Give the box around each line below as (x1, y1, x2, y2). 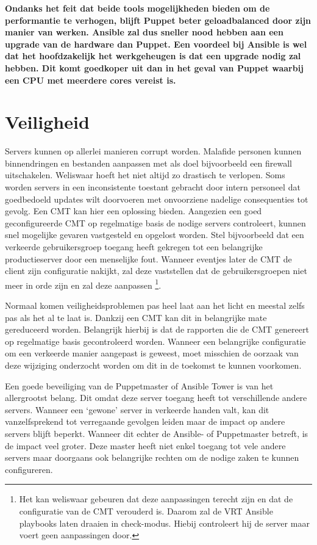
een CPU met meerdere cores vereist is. (5, 73, 176, 86)
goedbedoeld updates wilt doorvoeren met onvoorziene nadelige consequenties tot (5, 192, 308, 205)
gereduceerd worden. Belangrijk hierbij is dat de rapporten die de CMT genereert (5, 323, 309, 336)
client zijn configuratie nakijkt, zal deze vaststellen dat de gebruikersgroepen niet (5, 264, 307, 277)
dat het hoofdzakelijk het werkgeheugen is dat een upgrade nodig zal (5, 49, 301, 62)
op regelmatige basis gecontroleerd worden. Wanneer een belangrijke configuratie (5, 334, 306, 347)
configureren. (5, 463, 53, 475)
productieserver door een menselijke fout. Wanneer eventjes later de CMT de (5, 252, 292, 265)
